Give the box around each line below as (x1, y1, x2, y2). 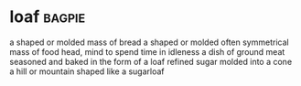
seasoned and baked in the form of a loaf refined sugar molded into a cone (9, 56, 293, 67)
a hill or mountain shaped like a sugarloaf (9, 66, 165, 77)
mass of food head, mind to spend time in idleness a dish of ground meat (9, 46, 285, 57)
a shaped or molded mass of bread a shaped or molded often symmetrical (9, 37, 290, 48)
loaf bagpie (9, 6, 86, 27)
